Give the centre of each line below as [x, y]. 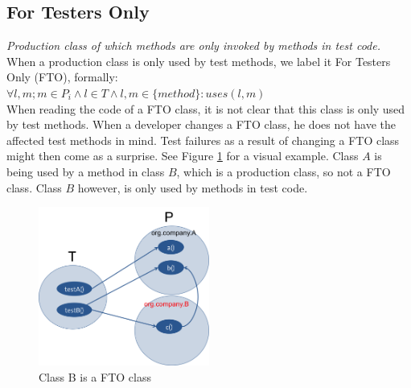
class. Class [34, 187]
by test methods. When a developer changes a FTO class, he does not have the [201, 124]
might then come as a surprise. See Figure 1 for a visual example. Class [183, 156]
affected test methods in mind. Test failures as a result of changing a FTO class [203, 140]
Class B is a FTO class [95, 376]
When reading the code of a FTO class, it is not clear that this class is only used [206, 108]
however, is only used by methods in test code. [193, 187]
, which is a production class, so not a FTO [284, 171]
